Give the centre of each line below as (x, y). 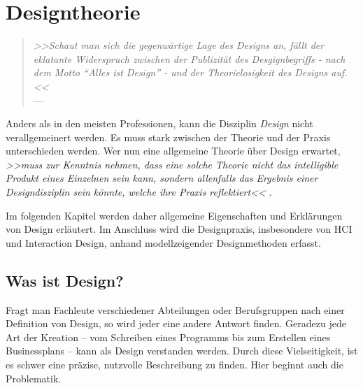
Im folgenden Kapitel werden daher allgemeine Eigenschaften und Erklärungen (174, 215)
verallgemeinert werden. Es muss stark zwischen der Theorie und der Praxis (168, 137)
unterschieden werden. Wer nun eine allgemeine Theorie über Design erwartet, (173, 151)
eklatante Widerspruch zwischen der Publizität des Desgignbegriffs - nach (189, 58)
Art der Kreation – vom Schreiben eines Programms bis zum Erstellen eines (168, 337)
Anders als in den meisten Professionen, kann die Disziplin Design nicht (159, 123)
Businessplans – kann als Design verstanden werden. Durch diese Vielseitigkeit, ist (182, 351)
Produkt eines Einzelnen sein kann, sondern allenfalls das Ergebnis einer (162, 178)
